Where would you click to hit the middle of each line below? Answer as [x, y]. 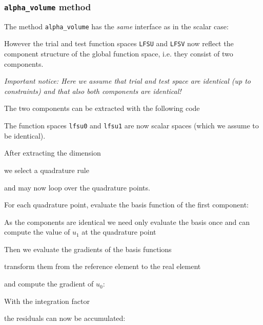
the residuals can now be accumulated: [65, 318]
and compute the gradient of [49, 284]
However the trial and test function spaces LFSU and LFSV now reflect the [119, 43]
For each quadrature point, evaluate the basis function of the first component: [127, 205]
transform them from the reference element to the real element [103, 266]
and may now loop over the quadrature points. [77, 187]
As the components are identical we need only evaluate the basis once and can [127, 222]
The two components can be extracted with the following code [102, 108]
